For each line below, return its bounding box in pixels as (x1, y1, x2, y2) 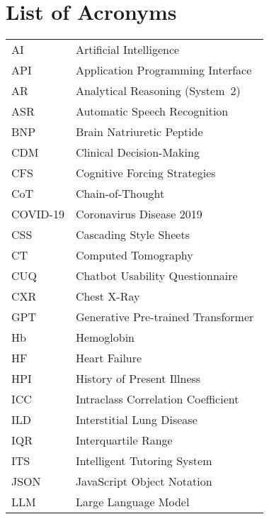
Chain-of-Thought (75, 185, 165, 202)
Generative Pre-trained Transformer (75, 308, 254, 325)
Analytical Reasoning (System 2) (75, 82, 241, 99)
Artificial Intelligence (75, 41, 180, 58)
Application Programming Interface (75, 62, 252, 79)
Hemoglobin (75, 329, 135, 346)
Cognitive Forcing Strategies (75, 164, 216, 182)
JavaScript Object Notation (75, 473, 212, 490)
